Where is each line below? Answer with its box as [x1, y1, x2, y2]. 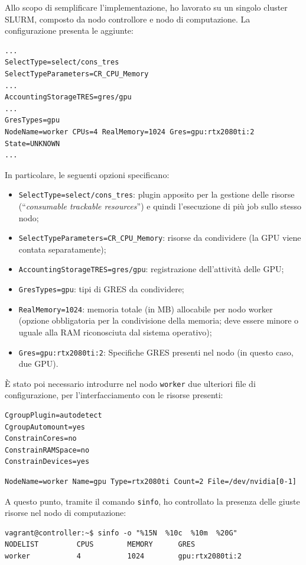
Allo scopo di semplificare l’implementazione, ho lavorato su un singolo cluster [5, 1, 288, 13]
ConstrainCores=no [5, 434, 77, 443]
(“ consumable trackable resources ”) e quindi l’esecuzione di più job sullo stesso [18, 199, 301, 212]
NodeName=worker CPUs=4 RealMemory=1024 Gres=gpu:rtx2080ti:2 [5, 127, 255, 136]
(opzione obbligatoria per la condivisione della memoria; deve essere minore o [18, 314, 299, 327]
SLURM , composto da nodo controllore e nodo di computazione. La [5, 12, 250, 25]
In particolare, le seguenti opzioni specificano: [5, 168, 170, 180]
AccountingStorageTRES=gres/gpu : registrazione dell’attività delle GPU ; [18, 263, 284, 275]
